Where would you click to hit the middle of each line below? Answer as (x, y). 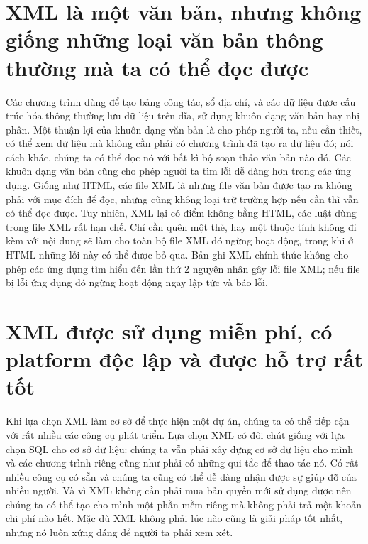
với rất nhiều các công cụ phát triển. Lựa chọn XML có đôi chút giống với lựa (175, 434)
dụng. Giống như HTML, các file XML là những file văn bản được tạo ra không (179, 185)
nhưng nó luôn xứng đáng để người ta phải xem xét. (119, 532)
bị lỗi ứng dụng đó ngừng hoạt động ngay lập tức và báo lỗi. (137, 282)
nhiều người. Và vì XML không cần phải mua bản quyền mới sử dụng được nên (179, 490)
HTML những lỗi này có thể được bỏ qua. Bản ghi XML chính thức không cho (177, 255)
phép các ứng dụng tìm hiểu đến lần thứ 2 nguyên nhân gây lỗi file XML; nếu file (183, 268)
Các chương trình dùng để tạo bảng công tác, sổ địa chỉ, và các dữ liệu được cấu (181, 101)
